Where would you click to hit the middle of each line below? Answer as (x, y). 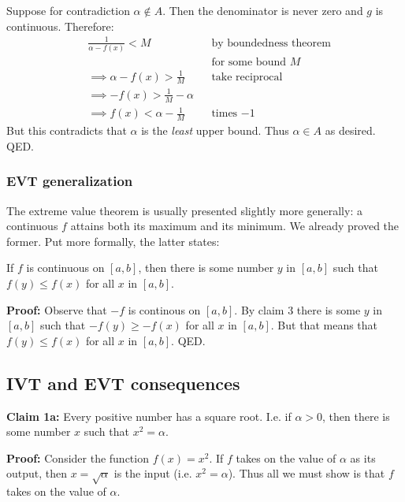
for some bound (249, 63)
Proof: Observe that (57, 309)
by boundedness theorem (271, 43)
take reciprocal (247, 77)
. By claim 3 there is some (297, 309)
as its (363, 457)
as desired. (350, 130)
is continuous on (65, 268)
